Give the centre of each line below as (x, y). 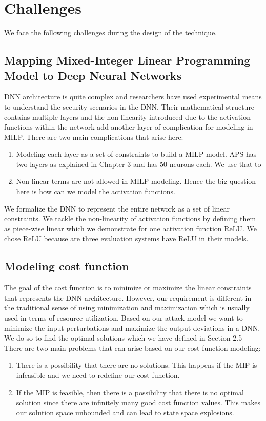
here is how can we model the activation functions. (96, 191)
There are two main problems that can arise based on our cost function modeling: (132, 348)
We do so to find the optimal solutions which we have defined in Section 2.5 (123, 338)
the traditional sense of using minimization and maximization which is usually (127, 308)
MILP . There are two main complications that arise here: (94, 136)
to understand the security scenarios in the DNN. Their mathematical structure (129, 106)
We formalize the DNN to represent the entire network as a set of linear (117, 208)
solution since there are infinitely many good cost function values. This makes (138, 402)
